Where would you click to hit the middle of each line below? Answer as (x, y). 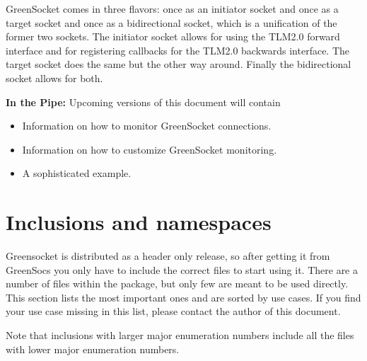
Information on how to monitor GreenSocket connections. (147, 126)
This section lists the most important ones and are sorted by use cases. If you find (183, 297)
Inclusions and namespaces (139, 222)
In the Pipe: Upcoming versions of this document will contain (143, 102)
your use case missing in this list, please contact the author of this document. (173, 311)
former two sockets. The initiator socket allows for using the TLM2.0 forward (173, 36)
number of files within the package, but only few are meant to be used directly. (177, 283)
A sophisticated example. (77, 173)
